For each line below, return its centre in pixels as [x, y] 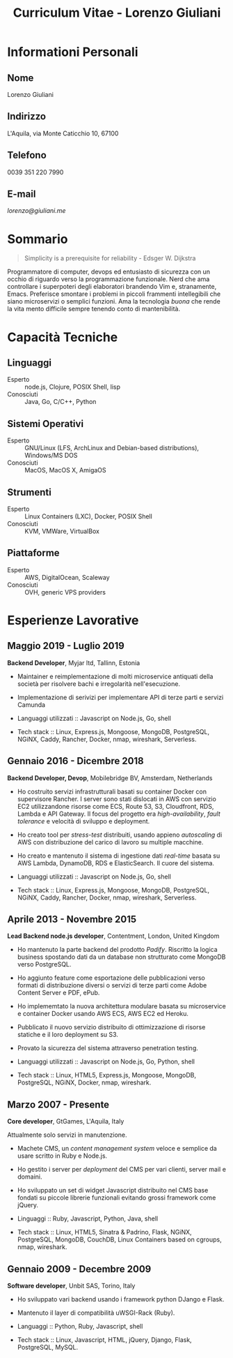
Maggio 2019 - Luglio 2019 [66, 646]
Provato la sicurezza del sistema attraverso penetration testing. [107, 1048]
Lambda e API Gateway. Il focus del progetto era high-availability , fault [119, 814]
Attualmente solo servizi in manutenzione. [67, 1135]
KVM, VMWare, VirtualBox [62, 531]
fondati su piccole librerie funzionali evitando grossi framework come [116, 1197]
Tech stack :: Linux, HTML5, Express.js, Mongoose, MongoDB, [107, 1075]
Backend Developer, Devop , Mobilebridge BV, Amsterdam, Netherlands [110, 778]
